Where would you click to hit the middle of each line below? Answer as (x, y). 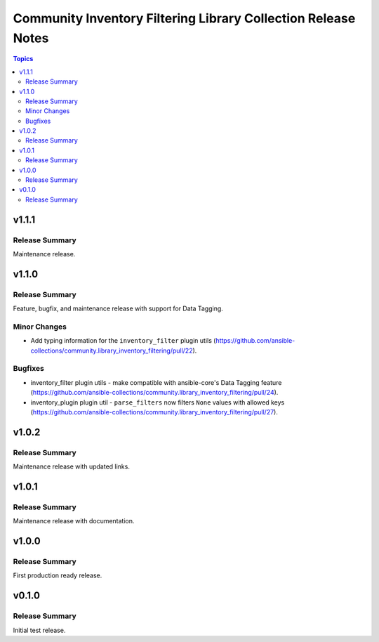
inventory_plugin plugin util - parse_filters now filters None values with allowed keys (158, 402)
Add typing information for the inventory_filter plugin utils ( (123, 341)
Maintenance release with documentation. (74, 521)
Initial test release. (39, 630)
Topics (23, 59)
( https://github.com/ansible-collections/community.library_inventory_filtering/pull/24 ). (154, 393)
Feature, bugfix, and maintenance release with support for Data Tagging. (118, 308)
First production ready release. (58, 575)
